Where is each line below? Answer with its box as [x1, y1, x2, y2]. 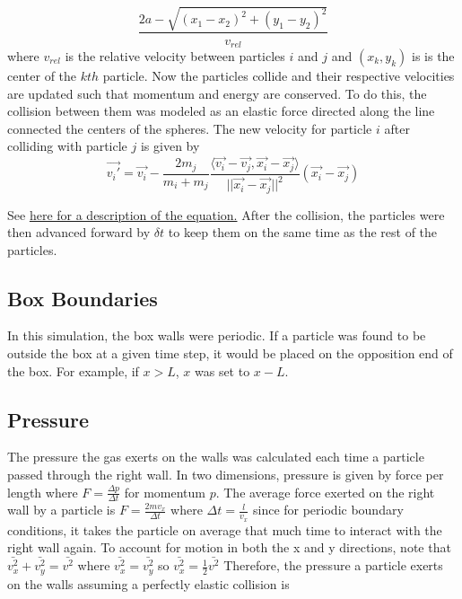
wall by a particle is [7, 500, 116, 519]
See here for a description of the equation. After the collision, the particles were [7, 205, 445, 224]
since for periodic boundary [252, 500, 404, 519]
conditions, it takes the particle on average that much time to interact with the [7, 520, 442, 539]
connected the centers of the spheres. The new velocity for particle [7, 119, 372, 137]
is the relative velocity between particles [65, 47, 285, 66]
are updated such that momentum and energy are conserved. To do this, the [7, 84, 427, 102]
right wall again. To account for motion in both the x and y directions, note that [7, 538, 451, 557]
